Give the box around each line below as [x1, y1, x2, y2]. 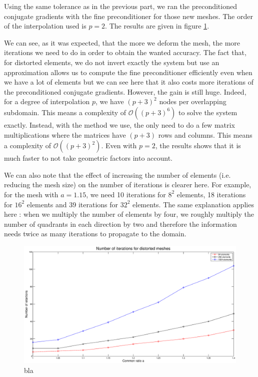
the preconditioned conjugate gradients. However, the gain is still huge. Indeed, [4, 86, 246, 97]
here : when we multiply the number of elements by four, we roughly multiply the [4, 209, 254, 219]
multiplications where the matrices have [4, 129, 126, 140]
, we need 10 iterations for [86, 189, 166, 199]
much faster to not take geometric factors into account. [4, 153, 173, 163]
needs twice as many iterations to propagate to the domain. [4, 228, 186, 239]
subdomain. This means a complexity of [4, 107, 126, 117]
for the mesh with [4, 189, 58, 199]
